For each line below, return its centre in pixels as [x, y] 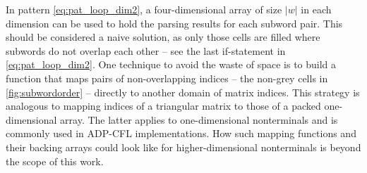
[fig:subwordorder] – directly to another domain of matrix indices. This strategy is [183, 92]
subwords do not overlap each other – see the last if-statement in [146, 50]
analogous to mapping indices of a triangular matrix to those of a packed [163, 106]
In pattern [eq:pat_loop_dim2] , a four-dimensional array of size [144, 9]
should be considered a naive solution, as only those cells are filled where [163, 37]
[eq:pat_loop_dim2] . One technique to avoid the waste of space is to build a [171, 64]
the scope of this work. [55, 161]
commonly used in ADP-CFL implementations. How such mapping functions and [181, 133]
